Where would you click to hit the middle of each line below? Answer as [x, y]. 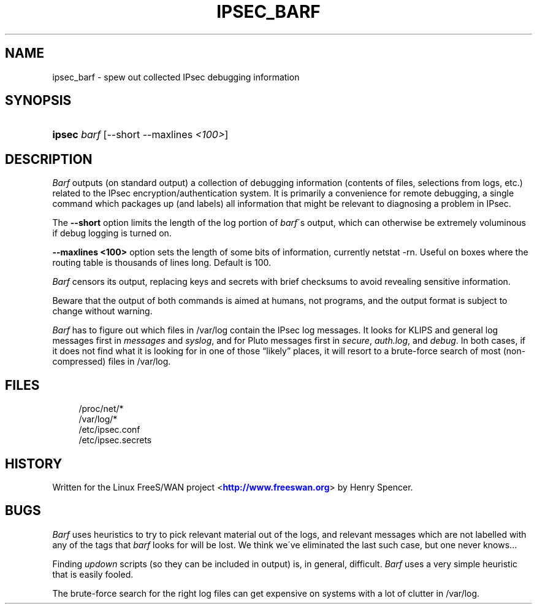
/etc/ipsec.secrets [115, 440]
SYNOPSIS [38, 101]
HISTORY [34, 464]
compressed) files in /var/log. [112, 362]
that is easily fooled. [93, 574]
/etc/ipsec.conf [109, 430]
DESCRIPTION [49, 159]
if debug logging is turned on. [112, 233]
